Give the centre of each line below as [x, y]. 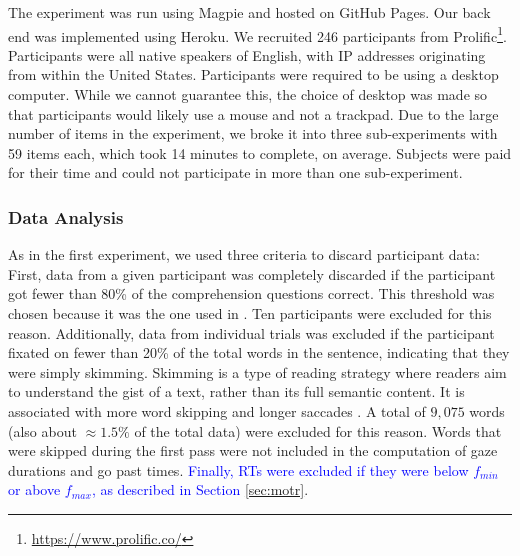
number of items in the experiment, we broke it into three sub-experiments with [253, 133]
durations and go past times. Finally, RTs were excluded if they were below [238, 469]
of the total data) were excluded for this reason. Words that [318, 430]
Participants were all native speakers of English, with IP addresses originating [247, 54]
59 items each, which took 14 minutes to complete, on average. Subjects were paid [260, 152]
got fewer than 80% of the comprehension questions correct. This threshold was [251, 293]
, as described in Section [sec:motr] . [200, 489]
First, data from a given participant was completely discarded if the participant [252, 273]
